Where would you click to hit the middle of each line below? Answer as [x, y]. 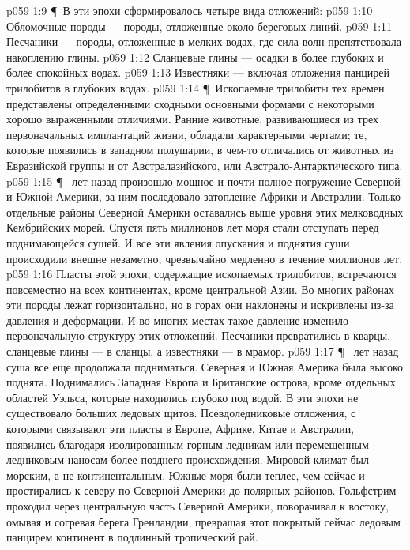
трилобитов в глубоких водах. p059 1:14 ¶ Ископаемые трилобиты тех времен [196, 87]
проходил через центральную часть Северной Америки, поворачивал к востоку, [197, 506]
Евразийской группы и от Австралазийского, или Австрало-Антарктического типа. [205, 165]
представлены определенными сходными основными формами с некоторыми [190, 103]
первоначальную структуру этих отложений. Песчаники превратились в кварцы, [199, 335]
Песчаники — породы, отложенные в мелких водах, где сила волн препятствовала [204, 41]
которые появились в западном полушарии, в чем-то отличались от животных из [200, 150]
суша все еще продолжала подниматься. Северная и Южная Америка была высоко [205, 366]
